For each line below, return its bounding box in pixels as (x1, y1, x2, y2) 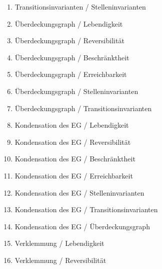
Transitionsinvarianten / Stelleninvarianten (14, 2, 146, 12)
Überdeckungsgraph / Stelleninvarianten (14, 85, 138, 96)
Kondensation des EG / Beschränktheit (14, 153, 135, 164)
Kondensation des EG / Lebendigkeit (14, 120, 129, 130)
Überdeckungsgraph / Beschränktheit (14, 52, 129, 62)
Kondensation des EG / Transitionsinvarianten (14, 204, 158, 215)
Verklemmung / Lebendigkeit (14, 238, 104, 248)
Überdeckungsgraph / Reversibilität (14, 35, 124, 46)
